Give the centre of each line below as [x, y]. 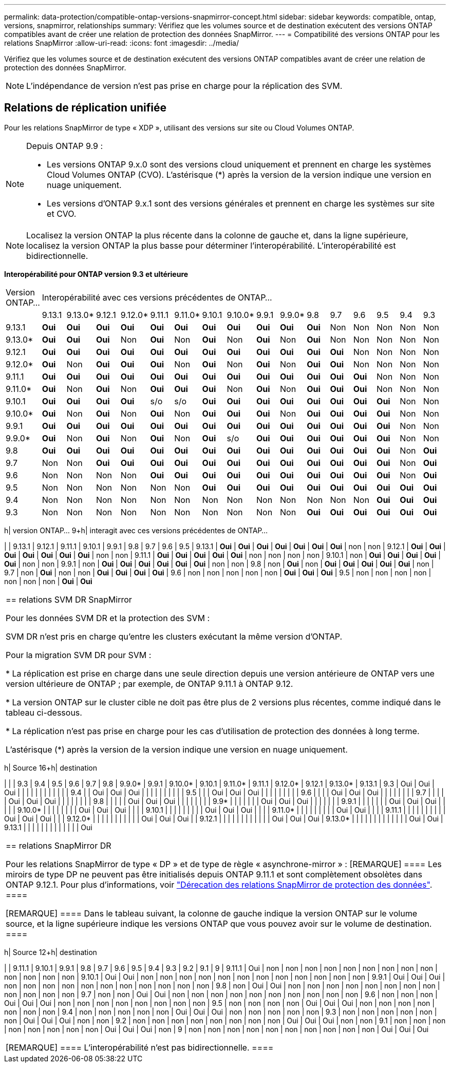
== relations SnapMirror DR [59, 845]
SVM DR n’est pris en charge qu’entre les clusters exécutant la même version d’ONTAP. [174, 636]
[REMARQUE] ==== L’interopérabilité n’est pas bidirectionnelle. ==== [140, 1047]
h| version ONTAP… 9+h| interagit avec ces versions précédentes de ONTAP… [136, 530]
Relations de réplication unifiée [86, 108]
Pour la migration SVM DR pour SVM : [79, 655]
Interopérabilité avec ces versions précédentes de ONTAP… [157, 297]
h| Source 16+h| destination [51, 768]
